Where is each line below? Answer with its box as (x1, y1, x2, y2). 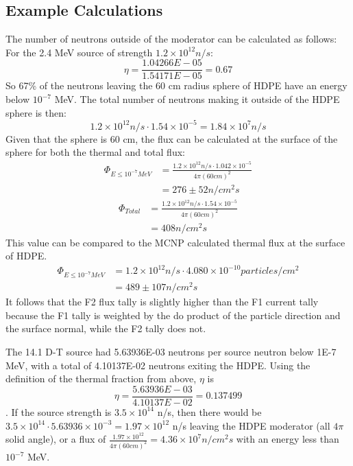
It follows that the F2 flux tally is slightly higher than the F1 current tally (5, 294, 319, 309)
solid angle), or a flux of (5, 432, 106, 446)
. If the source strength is (5, 404, 112, 419)
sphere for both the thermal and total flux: (5, 145, 185, 159)
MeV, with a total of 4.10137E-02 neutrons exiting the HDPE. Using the (5, 358, 311, 372)
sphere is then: (5, 105, 66, 119)
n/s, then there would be (157, 404, 262, 419)
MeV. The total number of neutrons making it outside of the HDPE (54, 92, 340, 106)
